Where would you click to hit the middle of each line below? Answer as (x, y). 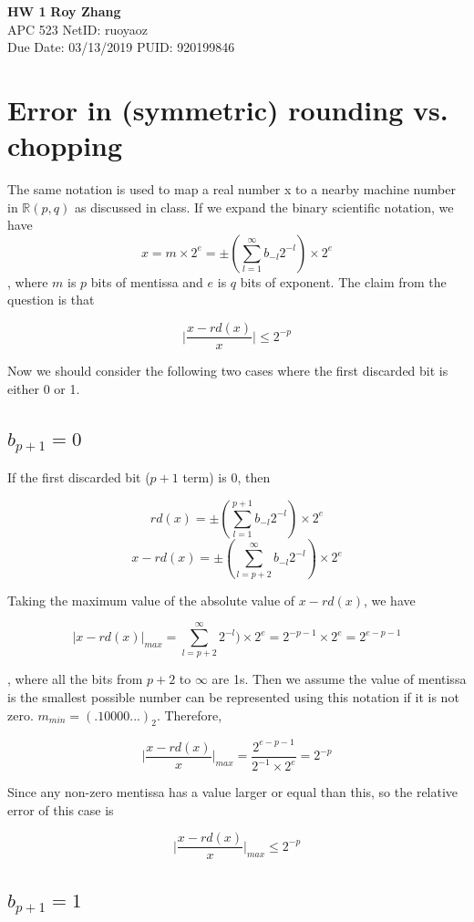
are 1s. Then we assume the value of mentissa (339, 679)
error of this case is (61, 809)
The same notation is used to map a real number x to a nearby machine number (232, 189)
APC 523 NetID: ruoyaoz (78, 29)
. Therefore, (189, 715)
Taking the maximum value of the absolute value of (151, 600)
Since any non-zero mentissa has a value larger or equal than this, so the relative (233, 792)
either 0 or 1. (44, 388)
